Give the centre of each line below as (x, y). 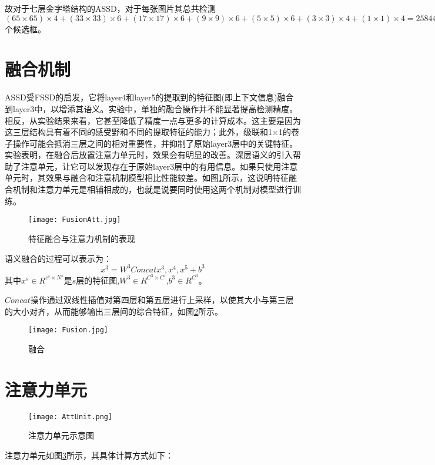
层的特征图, (98, 280)
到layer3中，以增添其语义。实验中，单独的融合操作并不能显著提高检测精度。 (151, 108)
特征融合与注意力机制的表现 (82, 238)
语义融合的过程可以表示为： (58, 258)
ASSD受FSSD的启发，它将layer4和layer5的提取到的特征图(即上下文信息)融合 (149, 97)
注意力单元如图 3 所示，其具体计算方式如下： (89, 455)
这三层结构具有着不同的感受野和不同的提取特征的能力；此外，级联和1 (138, 132)
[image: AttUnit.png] (71, 417)
